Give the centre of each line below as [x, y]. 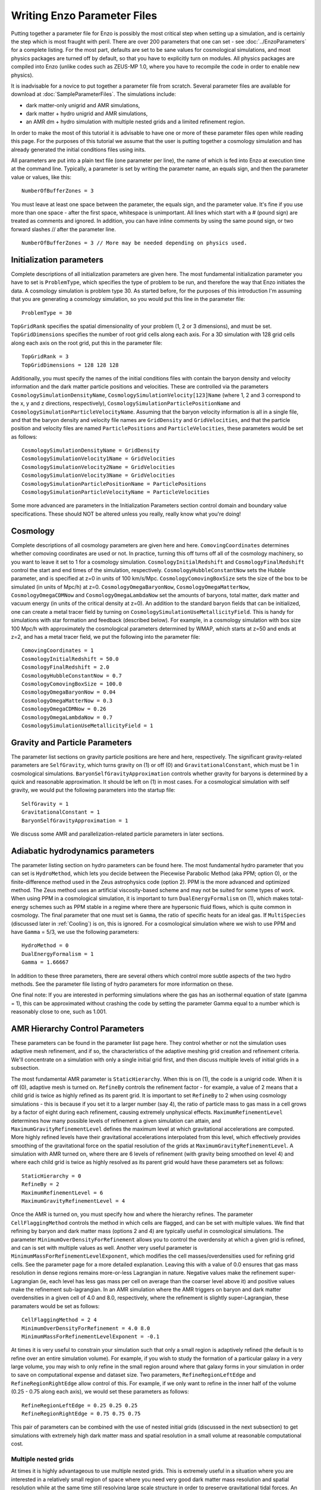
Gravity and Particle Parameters [71, 742]
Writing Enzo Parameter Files [84, 15]
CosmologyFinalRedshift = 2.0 [66, 667]
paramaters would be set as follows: [55, 1306]
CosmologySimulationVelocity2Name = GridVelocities [98, 467]
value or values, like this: [41, 177]
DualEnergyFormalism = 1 [58, 954]
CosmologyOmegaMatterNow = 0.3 [67, 701]
